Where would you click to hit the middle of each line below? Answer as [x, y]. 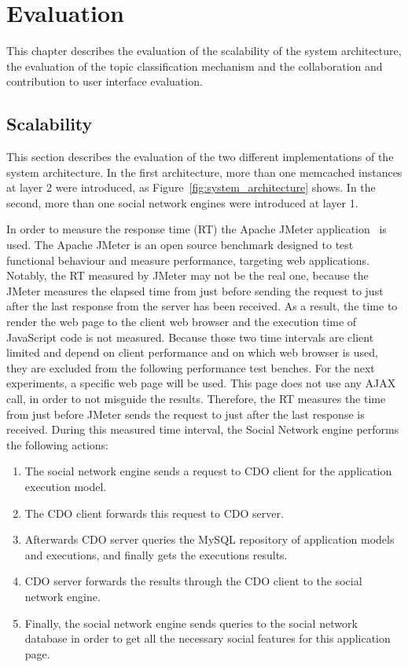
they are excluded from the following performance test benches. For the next [191, 367]
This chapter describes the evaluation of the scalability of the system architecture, [204, 51]
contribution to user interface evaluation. [105, 81]
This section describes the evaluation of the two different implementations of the [200, 157]
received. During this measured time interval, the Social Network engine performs [203, 429]
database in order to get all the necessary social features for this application [208, 638]
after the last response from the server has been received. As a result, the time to [202, 306]
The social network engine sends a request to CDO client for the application [208, 471]
